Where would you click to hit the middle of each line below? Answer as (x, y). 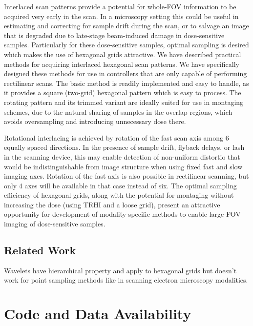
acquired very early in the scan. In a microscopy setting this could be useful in (121, 16)
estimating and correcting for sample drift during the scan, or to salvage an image (126, 26)
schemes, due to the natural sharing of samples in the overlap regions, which (118, 112)
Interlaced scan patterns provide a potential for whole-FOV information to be (120, 6)
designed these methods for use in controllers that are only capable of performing (126, 73)
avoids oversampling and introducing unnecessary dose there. (95, 121)
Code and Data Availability (98, 314)
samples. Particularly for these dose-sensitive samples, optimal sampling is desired (126, 45)
